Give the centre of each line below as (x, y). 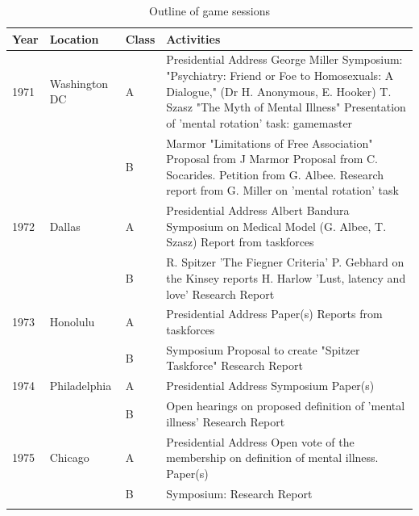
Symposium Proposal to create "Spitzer (263, 349)
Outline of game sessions (209, 10)
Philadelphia (81, 386)
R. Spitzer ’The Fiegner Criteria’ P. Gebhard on (285, 262)
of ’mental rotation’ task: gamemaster (259, 122)
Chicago (69, 457)
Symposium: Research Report (239, 493)
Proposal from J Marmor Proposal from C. (272, 159)
